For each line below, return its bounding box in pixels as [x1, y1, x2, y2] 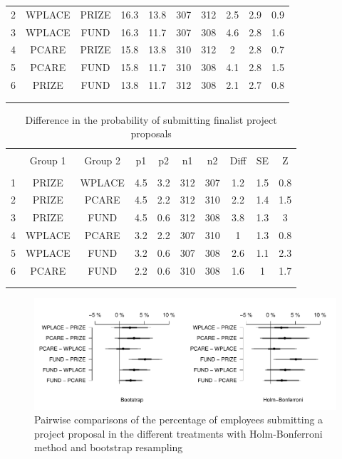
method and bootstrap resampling [34, 440, 183, 455]
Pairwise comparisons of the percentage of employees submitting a [34, 412, 323, 427]
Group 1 [29, 153, 66, 168]
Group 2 [84, 153, 121, 168]
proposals [130, 126, 172, 141]
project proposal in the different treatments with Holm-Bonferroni [34, 426, 323, 440]
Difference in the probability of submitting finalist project [25, 112, 277, 127]
